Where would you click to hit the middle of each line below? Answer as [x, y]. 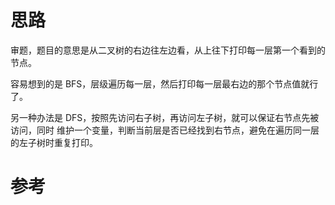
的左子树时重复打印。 [54, 142]
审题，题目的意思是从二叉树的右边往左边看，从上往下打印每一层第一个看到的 [168, 50]
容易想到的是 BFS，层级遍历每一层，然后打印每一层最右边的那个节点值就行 [164, 83]
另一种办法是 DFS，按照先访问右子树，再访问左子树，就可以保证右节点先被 [165, 117]
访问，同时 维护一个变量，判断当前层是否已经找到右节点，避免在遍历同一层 [165, 130]
